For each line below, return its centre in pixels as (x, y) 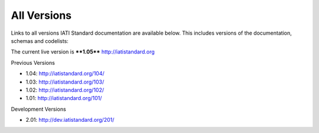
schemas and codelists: (40, 41)
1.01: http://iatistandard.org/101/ (64, 98)
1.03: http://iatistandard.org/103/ (65, 82)
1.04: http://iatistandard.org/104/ (65, 74)
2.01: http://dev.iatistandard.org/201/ (70, 120)
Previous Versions (33, 62)
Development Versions (38, 109)
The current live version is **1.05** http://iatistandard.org (83, 52)
